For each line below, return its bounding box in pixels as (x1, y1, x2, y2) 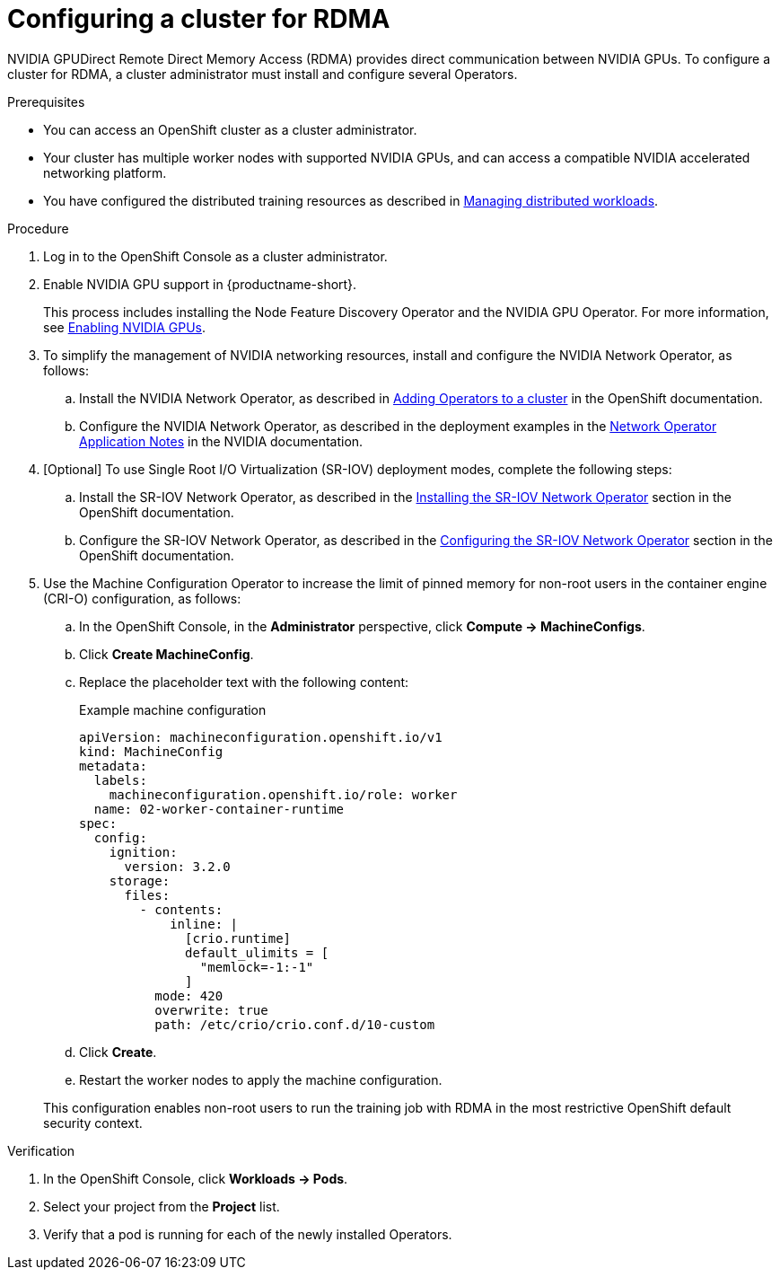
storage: (109, 873, 171, 888)
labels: (93, 772, 147, 788)
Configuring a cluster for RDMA (7, 4, 390, 34)
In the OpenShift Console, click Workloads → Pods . (43, 1170, 348, 1186)
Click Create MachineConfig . (79, 646, 254, 662)
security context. (43, 1114, 143, 1131)
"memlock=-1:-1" (199, 959, 314, 974)
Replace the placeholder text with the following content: (79, 674, 409, 690)
